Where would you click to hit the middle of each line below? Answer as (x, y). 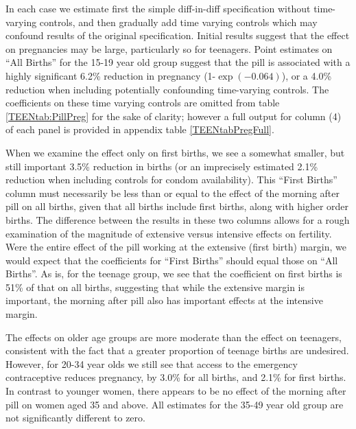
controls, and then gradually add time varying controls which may (178, 22)
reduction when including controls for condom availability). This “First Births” (171, 179)
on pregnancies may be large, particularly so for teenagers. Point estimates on (169, 48)
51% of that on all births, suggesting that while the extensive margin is (155, 287)
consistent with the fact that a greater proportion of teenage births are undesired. (177, 350)
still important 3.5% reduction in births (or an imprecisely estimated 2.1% (162, 166)
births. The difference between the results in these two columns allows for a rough (178, 219)
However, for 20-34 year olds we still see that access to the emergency (152, 363)
